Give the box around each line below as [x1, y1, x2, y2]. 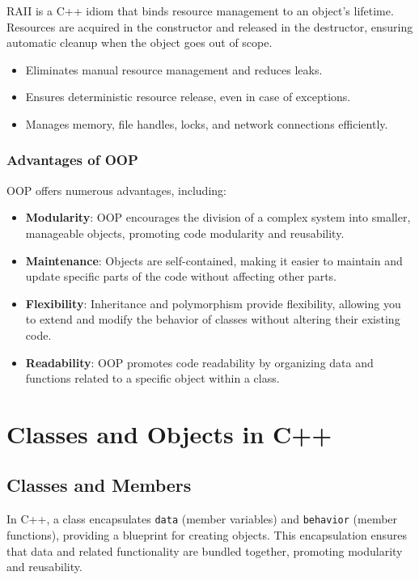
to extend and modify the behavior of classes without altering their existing [25, 311, 400, 328]
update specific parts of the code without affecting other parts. [25, 268, 336, 285]
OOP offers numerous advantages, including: [6, 181, 226, 198]
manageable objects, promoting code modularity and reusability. [25, 224, 345, 241]
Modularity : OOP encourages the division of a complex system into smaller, [25, 209, 411, 226]
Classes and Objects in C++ [6, 417, 332, 450]
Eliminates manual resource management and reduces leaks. [25, 61, 323, 78]
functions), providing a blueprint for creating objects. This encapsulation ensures [6, 526, 407, 543]
